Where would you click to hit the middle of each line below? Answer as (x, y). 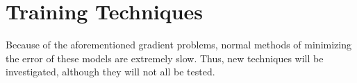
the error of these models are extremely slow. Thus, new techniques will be (165, 58)
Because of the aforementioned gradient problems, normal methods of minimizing (178, 45)
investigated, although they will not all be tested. (110, 72)
